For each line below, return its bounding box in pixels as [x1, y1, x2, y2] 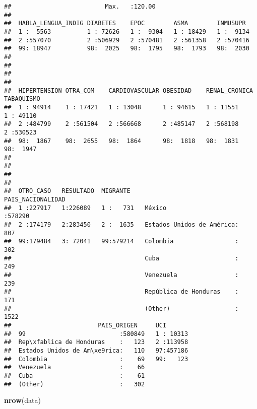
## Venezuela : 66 [4, 364, 145, 371]
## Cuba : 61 [4, 372, 145, 379]
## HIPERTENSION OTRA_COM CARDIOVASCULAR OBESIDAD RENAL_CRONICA [4, 87, 253, 94]
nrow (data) [4, 395, 41, 405]
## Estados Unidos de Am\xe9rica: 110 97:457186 [4, 347, 188, 354]
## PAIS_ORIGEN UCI [4, 321, 167, 329]
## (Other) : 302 [4, 380, 145, 388]
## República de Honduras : [4, 288, 239, 296]
